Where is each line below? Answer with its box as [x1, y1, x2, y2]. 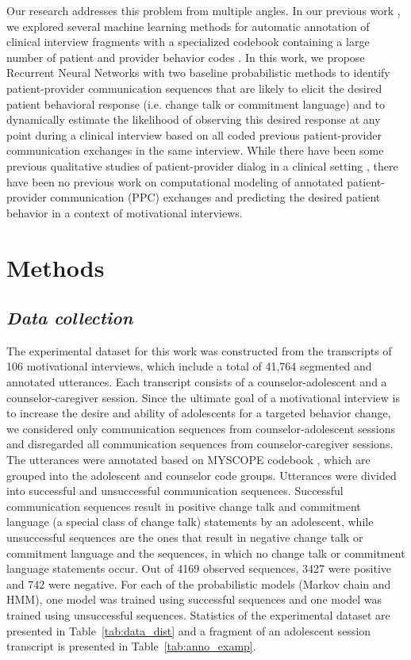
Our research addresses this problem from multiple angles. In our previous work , [6, 2, 401, 18]
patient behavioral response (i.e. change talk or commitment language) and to [6, 95, 386, 112]
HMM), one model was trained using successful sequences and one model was [6, 591, 382, 608]
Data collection [6, 305, 133, 330]
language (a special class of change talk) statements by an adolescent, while [6, 513, 374, 530]
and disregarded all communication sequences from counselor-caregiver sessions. [6, 436, 394, 452]
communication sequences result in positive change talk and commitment [6, 497, 361, 514]
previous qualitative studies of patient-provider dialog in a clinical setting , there [6, 157, 398, 174]
